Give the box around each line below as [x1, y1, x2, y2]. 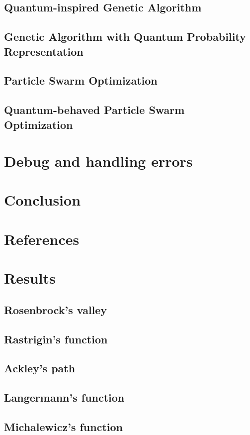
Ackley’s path [4, 360, 76, 376]
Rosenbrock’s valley [4, 302, 107, 317]
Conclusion [4, 190, 81, 210]
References [4, 228, 80, 249]
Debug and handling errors [4, 151, 193, 171]
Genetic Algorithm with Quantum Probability [4, 29, 246, 44]
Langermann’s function [4, 390, 125, 405]
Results [4, 268, 56, 288]
